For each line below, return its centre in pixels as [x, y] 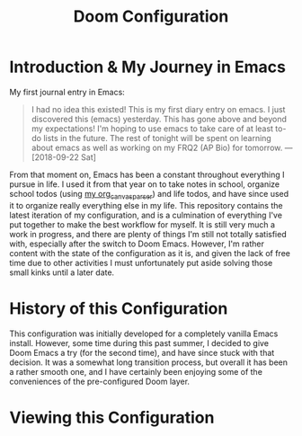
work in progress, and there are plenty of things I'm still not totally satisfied [148, 234]
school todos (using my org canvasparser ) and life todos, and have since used [149, 195]
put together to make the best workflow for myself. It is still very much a [142, 224]
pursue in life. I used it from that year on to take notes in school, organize [145, 184]
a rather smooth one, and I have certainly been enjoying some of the [136, 371]
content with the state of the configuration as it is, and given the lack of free [150, 253]
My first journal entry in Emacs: [67, 92]
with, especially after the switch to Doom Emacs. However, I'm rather [137, 244]
